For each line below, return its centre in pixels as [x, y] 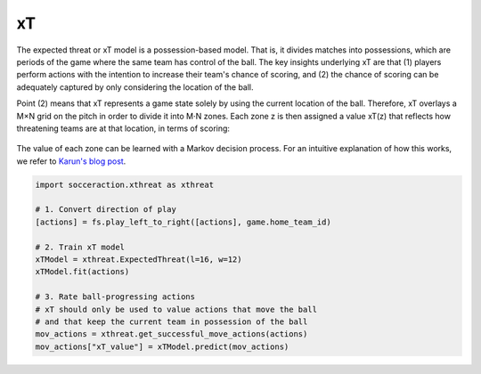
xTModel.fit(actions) [82, 272]
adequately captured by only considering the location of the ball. [135, 87]
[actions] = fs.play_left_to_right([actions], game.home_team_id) [183, 222]
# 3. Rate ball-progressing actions [115, 297]
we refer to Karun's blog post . [71, 161]
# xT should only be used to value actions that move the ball [176, 309]
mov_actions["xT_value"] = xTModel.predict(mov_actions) [162, 346]
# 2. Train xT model [80, 247]
